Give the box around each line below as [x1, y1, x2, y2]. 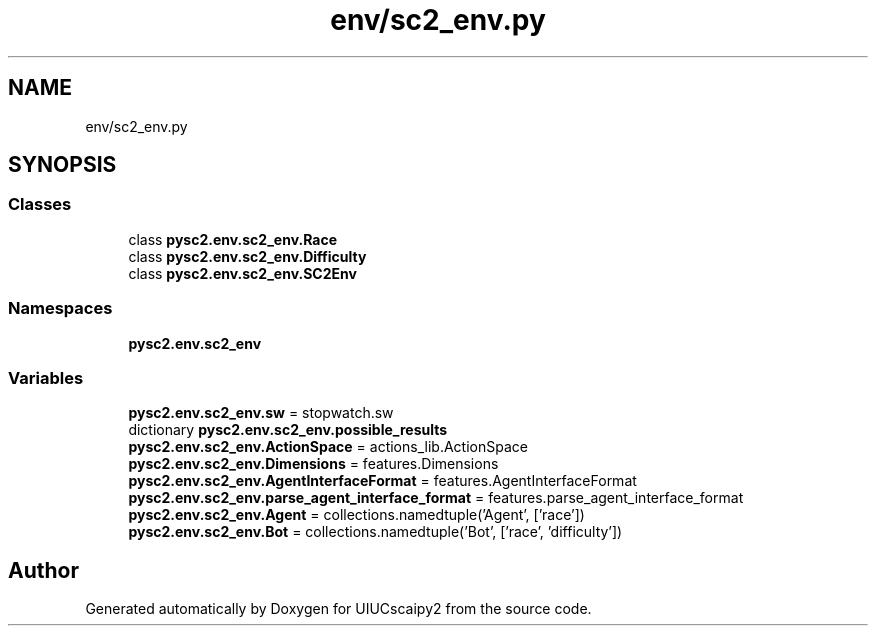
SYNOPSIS [8, 152, 117, 178]
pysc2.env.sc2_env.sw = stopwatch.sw [128, 404, 394, 422]
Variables [8, 367, 84, 388]
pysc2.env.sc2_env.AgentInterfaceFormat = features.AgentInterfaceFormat [128, 472, 637, 490]
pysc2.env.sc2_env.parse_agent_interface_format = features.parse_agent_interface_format [128, 489, 744, 507]
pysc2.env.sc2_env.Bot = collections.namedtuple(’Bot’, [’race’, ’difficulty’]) [128, 523, 623, 541]
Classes [8, 194, 72, 215]
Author [8, 557, 79, 583]
